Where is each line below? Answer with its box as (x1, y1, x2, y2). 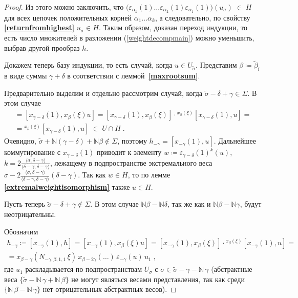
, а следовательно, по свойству (155, 12, 250, 23)
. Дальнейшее (214, 135, 256, 146)
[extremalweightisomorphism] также (4, 181, 130, 192)
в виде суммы (4, 70, 47, 81)
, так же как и (167, 198, 211, 209)
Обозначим (4, 226, 38, 236)
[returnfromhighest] (4, 22, 75, 33)
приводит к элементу (96, 147, 162, 157)
